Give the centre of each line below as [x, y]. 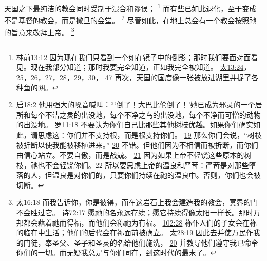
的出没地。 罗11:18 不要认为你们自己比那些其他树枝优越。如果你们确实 [135, 125]
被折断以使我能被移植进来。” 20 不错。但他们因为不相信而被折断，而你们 [137, 145]
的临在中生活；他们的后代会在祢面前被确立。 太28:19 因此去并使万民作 [135, 232]
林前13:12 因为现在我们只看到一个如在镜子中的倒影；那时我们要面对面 [133, 57]
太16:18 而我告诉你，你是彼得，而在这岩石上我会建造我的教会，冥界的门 [137, 202]
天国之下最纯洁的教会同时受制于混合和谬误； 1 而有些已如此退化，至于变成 [130, 7]
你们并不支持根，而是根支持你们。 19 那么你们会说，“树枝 [164, 134]
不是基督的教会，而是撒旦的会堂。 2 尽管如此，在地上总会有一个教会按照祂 [130, 19]
